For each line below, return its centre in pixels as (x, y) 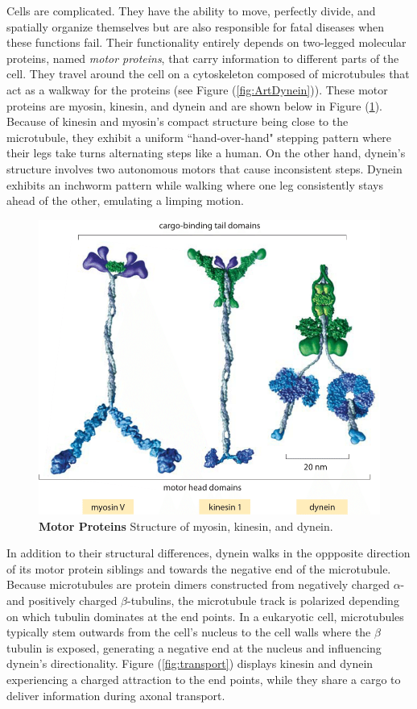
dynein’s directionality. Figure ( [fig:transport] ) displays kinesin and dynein (190, 663)
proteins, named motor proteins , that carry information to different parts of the (203, 58)
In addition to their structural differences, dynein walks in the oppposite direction (208, 553)
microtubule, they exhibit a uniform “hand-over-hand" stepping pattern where (199, 137)
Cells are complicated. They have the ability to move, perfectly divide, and (191, 10)
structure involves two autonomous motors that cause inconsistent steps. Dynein (204, 168)
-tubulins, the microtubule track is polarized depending (263, 600)
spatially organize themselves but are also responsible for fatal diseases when (196, 26)
